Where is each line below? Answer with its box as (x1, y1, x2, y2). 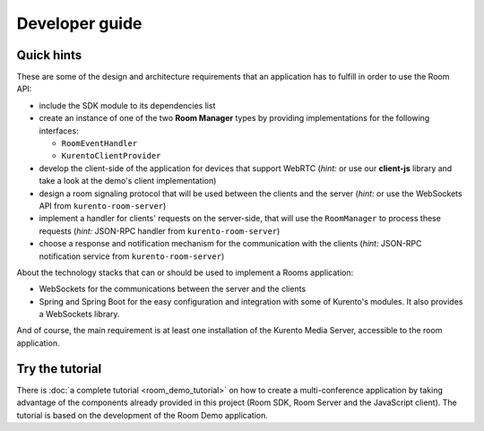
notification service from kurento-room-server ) (39, 251, 225, 262)
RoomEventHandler (61, 139, 138, 149)
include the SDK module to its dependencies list (39, 99, 216, 111)
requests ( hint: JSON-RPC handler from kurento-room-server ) (39, 225, 281, 237)
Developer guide (16, 13, 143, 33)
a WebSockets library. (39, 309, 120, 320)
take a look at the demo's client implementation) (39, 176, 217, 186)
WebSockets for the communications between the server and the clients (39, 283, 307, 295)
